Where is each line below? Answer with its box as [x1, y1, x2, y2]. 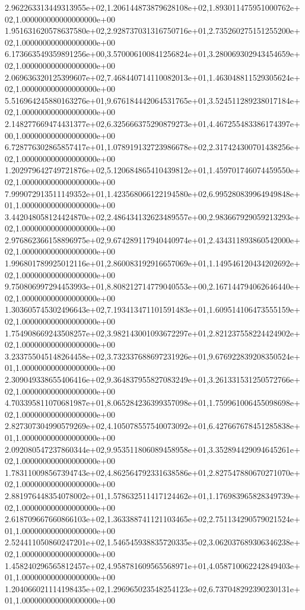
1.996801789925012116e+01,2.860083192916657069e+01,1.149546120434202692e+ [5, 257, 300, 269]
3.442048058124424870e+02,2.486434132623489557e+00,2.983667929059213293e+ [5, 210, 300, 223]
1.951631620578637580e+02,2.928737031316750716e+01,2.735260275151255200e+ [5, 24, 300, 37]
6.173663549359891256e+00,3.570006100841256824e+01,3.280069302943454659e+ [5, 47, 300, 60]
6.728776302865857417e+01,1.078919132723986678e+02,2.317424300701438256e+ [5, 141, 300, 153]
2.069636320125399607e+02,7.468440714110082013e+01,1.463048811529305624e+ [5, 71, 300, 83]
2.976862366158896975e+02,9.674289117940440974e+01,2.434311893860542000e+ [5, 233, 300, 246]
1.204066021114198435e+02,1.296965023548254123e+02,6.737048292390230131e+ [5, 582, 300, 595]
